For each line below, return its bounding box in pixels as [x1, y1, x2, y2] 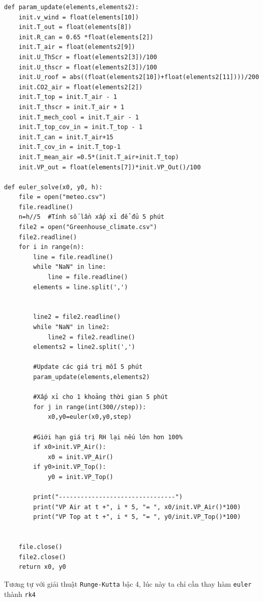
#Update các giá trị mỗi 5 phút [33, 363, 143, 371]
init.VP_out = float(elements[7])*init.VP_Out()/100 [18, 163, 201, 171]
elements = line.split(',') [33, 283, 128, 291]
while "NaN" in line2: [33, 323, 110, 331]
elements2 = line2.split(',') [33, 343, 135, 351]
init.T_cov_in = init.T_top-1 [18, 143, 121, 151]
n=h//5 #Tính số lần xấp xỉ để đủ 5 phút [18, 213, 164, 221]
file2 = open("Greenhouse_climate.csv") [18, 223, 157, 231]
